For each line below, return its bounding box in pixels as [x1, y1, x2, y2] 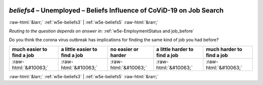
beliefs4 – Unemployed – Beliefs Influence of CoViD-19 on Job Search [9, 6, 224, 14]
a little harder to [156, 46, 194, 53]
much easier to [12, 46, 48, 53]
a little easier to [61, 46, 97, 53]
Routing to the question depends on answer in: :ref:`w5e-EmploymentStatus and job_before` [9, 28, 194, 34]
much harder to [206, 46, 243, 53]
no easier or [110, 46, 139, 53]
